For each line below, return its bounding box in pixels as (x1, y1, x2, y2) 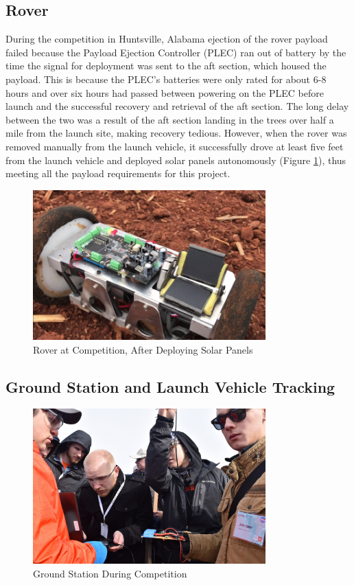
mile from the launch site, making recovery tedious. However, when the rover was (5, 126, 347, 140)
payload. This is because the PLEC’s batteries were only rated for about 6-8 (5, 71, 327, 86)
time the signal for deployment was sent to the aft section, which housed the (5, 58, 327, 73)
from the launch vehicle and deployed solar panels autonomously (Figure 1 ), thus (5, 152, 346, 167)
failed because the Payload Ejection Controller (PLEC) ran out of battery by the (5, 45, 346, 59)
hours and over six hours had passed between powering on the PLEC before (5, 85, 324, 100)
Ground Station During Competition (33, 566, 187, 580)
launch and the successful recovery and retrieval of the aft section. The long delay (5, 99, 349, 113)
